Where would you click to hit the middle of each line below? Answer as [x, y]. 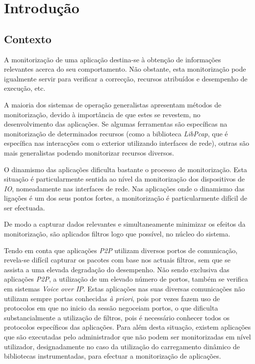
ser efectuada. [25, 207]
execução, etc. [25, 88]
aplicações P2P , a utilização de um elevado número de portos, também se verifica [126, 279]
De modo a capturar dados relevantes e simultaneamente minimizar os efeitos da [125, 224]
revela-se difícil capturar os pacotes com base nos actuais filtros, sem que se [117, 260]
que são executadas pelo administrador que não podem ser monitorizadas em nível [127, 337]
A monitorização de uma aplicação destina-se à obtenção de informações [113, 59]
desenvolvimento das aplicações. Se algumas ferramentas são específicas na [116, 124]
